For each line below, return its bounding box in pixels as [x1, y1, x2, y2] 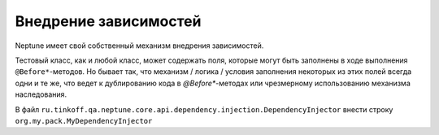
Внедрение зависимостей [15, 12, 202, 30]
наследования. [15, 89, 67, 99]
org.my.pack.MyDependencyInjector [15, 116, 153, 125]
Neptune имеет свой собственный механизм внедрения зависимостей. [15, 41, 264, 50]
